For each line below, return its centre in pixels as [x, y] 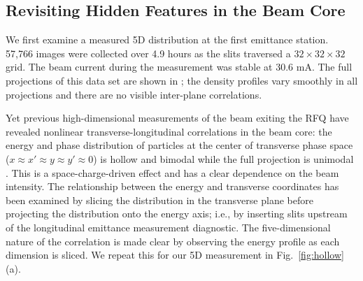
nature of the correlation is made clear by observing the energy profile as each [173, 241]
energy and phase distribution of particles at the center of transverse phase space [179, 145]
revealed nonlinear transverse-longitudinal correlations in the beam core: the [169, 131]
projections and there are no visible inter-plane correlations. [134, 94]
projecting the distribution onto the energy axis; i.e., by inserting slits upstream [177, 214]
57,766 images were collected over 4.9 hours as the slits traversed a [148, 53]
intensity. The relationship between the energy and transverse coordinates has [172, 186]
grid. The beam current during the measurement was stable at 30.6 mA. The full [179, 67]
